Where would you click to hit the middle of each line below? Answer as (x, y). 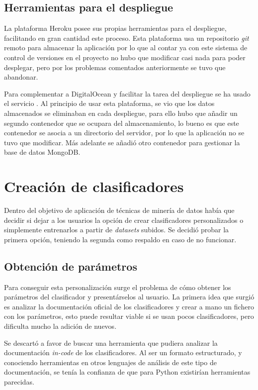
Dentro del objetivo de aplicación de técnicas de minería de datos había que (119, 210)
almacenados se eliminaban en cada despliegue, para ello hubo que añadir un (121, 113)
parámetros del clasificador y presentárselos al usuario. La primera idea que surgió (129, 297)
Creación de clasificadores (94, 186)
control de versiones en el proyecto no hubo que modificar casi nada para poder (125, 57)
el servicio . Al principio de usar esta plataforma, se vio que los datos (109, 103)
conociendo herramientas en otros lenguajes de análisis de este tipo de (110, 362)
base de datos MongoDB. (42, 152)
